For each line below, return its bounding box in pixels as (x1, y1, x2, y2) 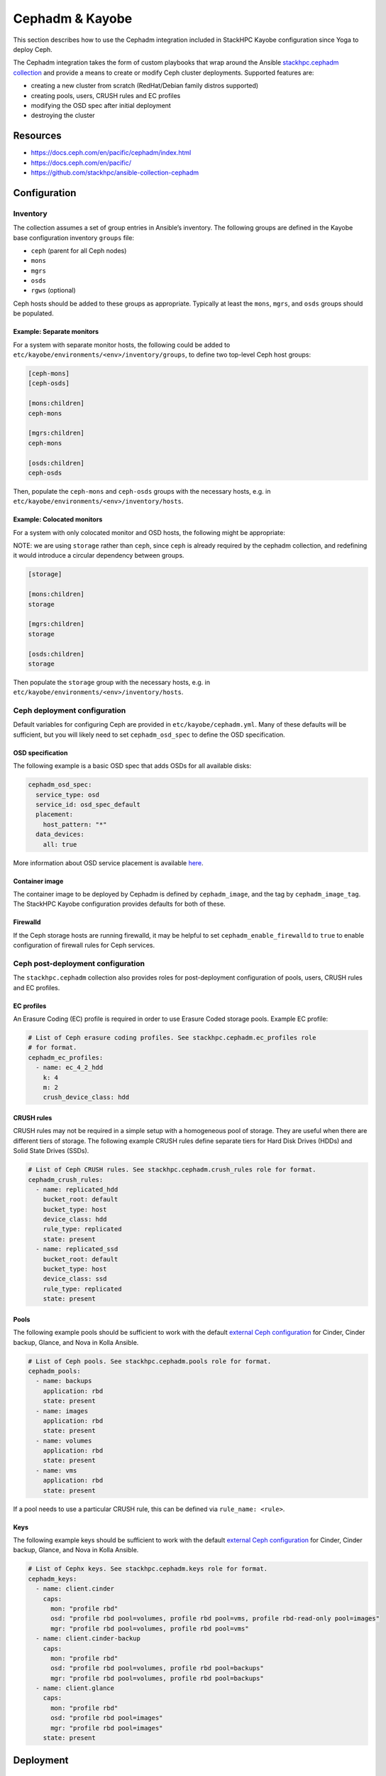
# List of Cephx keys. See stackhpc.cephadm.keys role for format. (28, 1565, 268, 1573)
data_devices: (35, 830, 85, 838)
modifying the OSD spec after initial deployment (31, 101, 172, 109)
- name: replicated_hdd (35, 1185, 118, 1193)
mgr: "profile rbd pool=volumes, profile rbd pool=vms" (50, 1624, 249, 1632)
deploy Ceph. (13, 45, 53, 53)
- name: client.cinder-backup (35, 1635, 141, 1642)
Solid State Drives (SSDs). (13, 1147, 89, 1155)
